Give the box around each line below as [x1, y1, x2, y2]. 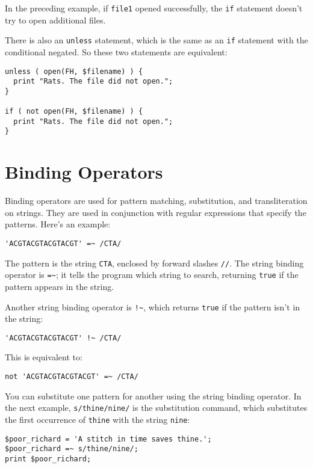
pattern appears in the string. [5, 280, 114, 292]
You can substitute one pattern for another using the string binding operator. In [5, 389, 302, 402]
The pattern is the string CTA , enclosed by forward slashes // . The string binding [5, 256, 304, 269]
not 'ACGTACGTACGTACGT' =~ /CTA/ [5, 372, 138, 381]
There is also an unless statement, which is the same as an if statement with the [5, 34, 308, 46]
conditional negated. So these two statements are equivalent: [5, 45, 228, 58]
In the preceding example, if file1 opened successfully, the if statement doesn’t [5, 2, 303, 14]
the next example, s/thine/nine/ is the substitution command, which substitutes [5, 401, 308, 414]
